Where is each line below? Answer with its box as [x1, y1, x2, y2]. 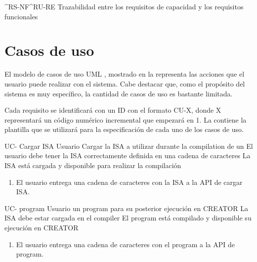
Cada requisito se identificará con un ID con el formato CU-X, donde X [4, 105, 221, 115]
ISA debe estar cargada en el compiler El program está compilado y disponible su [4, 213, 252, 223]
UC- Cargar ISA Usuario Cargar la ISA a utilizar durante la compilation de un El [4, 140, 253, 151]
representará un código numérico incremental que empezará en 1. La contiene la [4, 114, 247, 125]
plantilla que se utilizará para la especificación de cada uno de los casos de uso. [4, 124, 244, 134]
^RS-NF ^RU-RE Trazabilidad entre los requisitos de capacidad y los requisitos [4, 1, 244, 11]
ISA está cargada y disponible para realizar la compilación [4, 160, 181, 171]
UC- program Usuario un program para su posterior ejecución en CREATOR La [4, 203, 248, 213]
